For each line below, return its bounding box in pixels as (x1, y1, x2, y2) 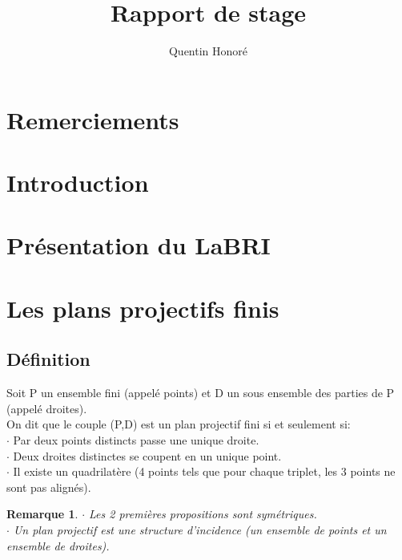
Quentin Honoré (168, 43, 248, 59)
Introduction (6, 166, 149, 199)
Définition (6, 347, 90, 371)
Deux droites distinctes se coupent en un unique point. (13, 447, 282, 464)
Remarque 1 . (6, 505, 78, 522)
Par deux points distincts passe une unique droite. (13, 432, 259, 448)
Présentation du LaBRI (6, 229, 271, 262)
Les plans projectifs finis (6, 291, 279, 324)
